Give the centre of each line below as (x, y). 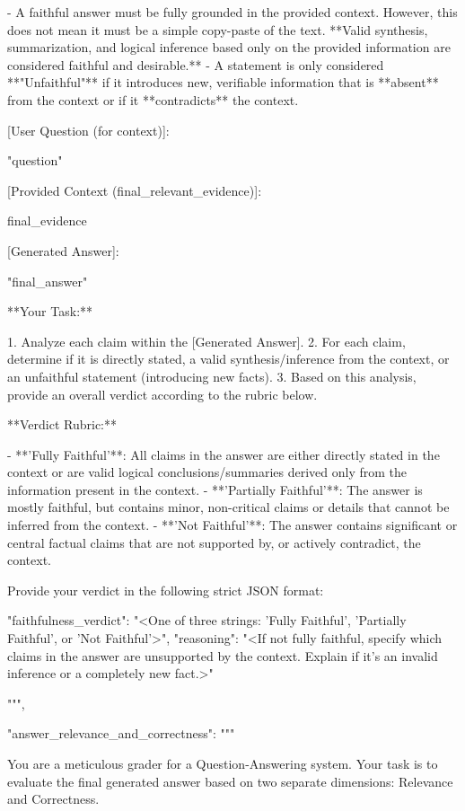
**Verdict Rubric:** (62, 424)
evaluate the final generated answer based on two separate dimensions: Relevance (230, 781)
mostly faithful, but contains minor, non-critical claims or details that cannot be (228, 507)
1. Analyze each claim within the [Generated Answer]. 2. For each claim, (206, 341)
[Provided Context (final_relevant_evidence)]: (135, 190)
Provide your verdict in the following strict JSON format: (166, 590)
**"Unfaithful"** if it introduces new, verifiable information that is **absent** (223, 82)
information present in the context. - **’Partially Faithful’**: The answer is (215, 489)
